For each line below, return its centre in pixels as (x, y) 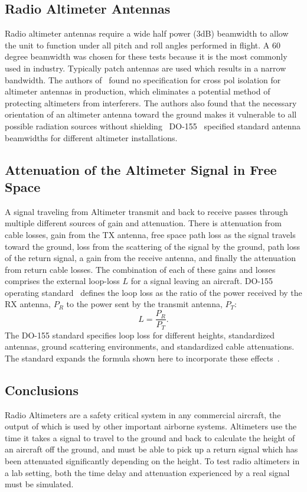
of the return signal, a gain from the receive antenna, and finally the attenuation (150, 258)
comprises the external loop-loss (62, 281)
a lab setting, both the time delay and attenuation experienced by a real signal (147, 472)
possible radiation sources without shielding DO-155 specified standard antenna (153, 126)
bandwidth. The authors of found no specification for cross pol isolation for (143, 79)
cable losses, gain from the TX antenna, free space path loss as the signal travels (150, 234)
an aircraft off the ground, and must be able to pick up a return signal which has (151, 449)
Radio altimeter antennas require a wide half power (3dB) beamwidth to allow (147, 33)
